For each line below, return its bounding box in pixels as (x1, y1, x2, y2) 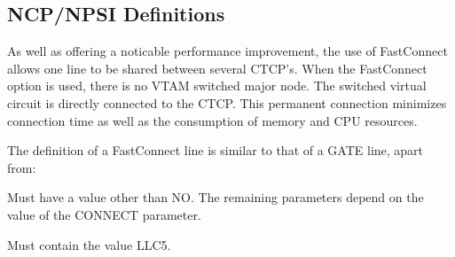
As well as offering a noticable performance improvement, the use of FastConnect (7, 42, 448, 60)
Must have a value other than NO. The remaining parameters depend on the (7, 188, 424, 206)
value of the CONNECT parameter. (7, 205, 201, 223)
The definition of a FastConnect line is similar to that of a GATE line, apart (7, 141, 424, 160)
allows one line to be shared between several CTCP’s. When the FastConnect (7, 58, 428, 77)
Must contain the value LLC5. (7, 235, 171, 253)
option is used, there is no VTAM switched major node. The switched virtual (7, 76, 427, 95)
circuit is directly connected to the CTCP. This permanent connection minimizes (7, 93, 447, 112)
